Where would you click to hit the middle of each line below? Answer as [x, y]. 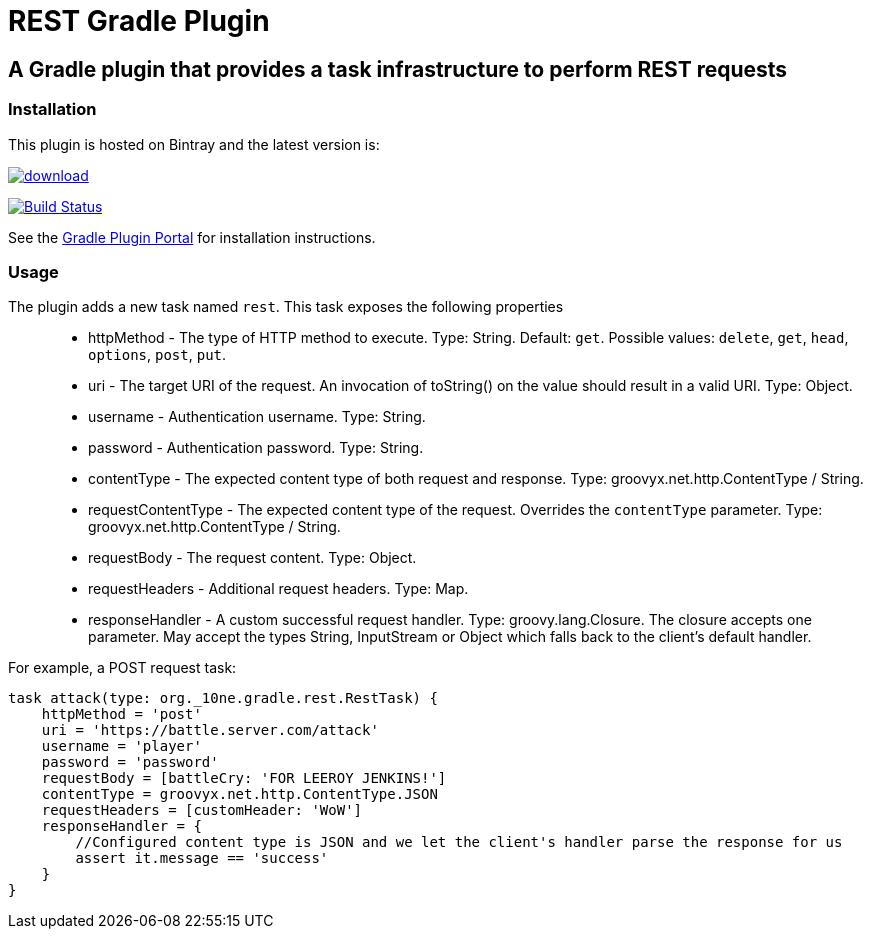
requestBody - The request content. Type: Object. [252, 558]
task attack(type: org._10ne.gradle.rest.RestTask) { [223, 698]
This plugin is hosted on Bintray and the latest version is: [194, 144]
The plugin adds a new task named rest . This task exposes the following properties [286, 307]
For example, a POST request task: [122, 668]
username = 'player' [121, 746]
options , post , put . [157, 355]
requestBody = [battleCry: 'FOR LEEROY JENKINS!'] [244, 778]
